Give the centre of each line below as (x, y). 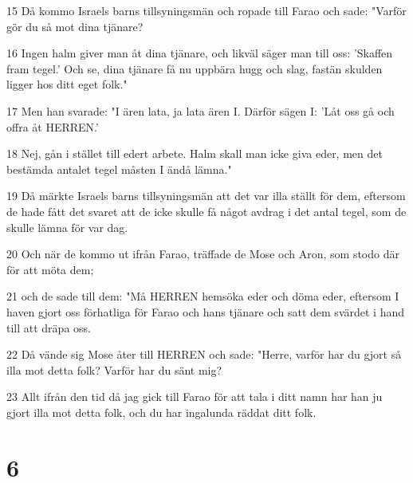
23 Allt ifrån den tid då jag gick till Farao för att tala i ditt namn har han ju (195, 397)
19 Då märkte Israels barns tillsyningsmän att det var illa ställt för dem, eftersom (206, 196)
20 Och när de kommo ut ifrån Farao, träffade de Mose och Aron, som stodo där (203, 254)
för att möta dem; (50, 269)
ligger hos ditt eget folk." (67, 84)
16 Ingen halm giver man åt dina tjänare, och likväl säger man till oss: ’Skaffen (200, 53)
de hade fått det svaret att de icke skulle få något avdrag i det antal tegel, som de (206, 211)
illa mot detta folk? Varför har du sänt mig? (114, 369)
